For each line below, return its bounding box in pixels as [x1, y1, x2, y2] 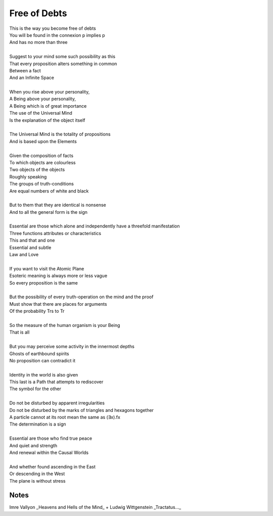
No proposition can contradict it [9, 357, 76, 363]
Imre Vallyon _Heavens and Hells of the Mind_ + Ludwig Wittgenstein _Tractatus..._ [9, 504, 181, 510]
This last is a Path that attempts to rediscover [9, 379, 104, 385]
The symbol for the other [9, 386, 62, 392]
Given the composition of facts [9, 152, 73, 159]
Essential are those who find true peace [9, 435, 93, 442]
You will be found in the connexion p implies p [9, 32, 106, 38]
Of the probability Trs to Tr [9, 308, 65, 314]
